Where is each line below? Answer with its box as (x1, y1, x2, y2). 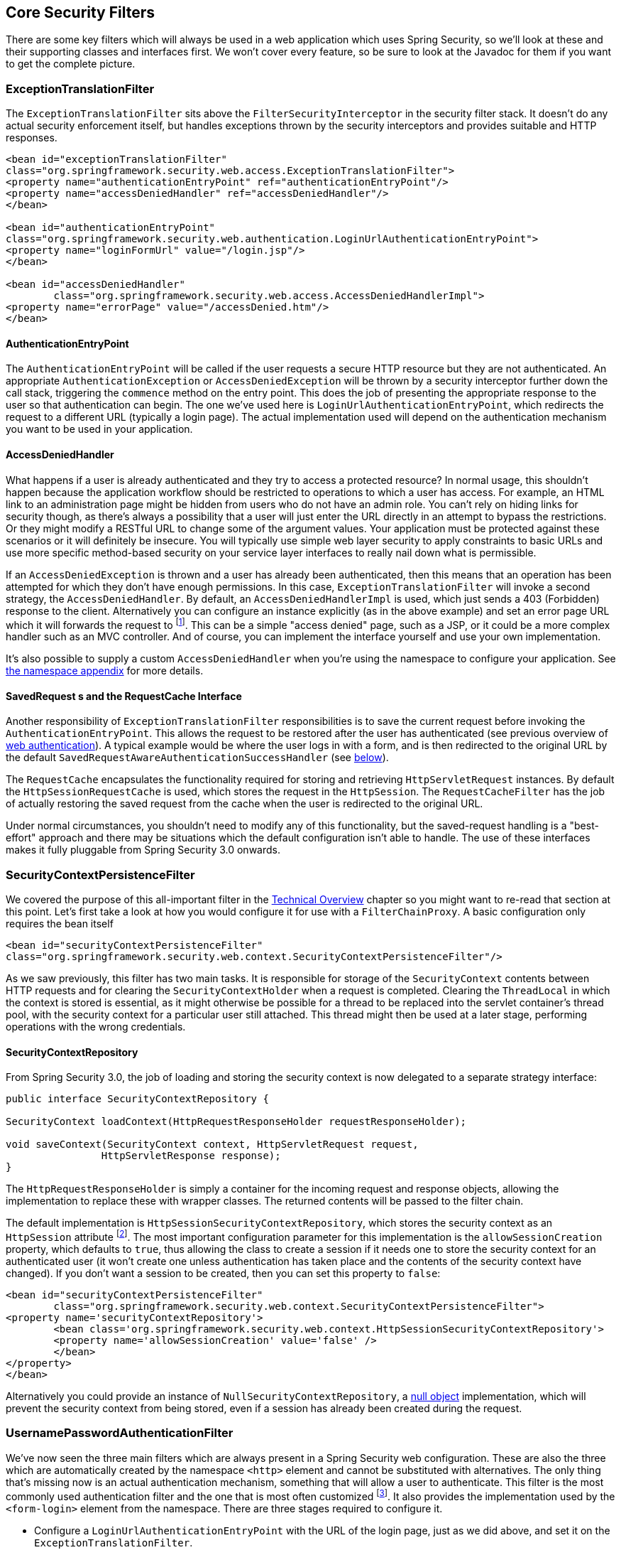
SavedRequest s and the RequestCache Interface (6, 689, 242, 702)
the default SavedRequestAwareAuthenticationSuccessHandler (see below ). (6, 751, 389, 764)
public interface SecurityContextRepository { (6, 1093, 269, 1105)
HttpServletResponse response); (101, 1150, 281, 1162)
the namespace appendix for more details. (6, 664, 204, 677)
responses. (6, 131, 57, 144)
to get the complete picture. (6, 58, 136, 70)
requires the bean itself (6, 917, 114, 930)
